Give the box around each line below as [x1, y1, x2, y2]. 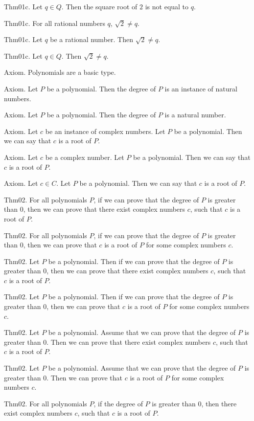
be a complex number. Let [45, 152, 124, 162]
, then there [201, 398, 237, 408]
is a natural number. [164, 110, 226, 120]
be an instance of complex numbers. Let [45, 126, 165, 136]
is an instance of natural [164, 83, 237, 93]
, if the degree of [93, 398, 143, 408]
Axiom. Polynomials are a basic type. [4, 67, 116, 77]
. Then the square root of [61, 1, 138, 11]
